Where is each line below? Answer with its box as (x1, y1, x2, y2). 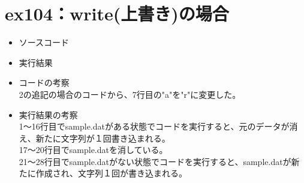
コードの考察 (19, 76, 70, 89)
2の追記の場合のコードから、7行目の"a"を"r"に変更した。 (19, 88, 241, 100)
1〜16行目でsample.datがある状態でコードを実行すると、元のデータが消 (19, 120, 298, 133)
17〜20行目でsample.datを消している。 (19, 143, 168, 156)
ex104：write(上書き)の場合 (5, 1, 229, 26)
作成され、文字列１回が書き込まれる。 (35, 167, 187, 179)
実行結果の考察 (19, 108, 78, 121)
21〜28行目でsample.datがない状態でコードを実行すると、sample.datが (19, 155, 291, 167)
